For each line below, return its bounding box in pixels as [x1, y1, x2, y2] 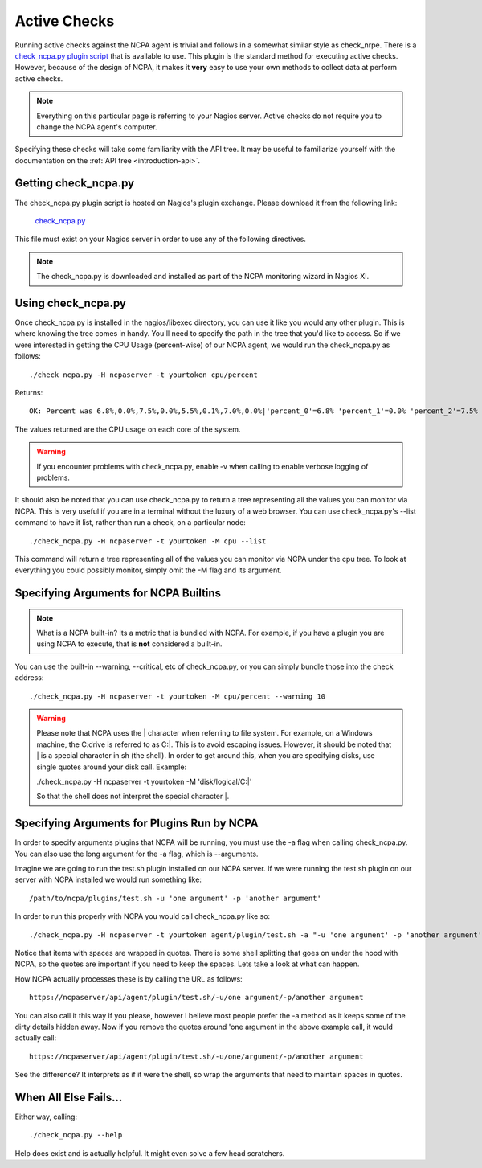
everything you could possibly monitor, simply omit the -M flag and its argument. [14, 565, 282, 575]
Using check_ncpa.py [14, 296, 126, 309]
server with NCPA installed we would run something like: [14, 875, 202, 884]
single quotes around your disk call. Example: [36, 762, 187, 772]
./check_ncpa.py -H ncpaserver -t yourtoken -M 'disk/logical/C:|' [36, 777, 252, 786]
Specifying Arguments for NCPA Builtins [14, 587, 221, 600]
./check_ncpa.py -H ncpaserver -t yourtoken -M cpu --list [29, 536, 267, 546]
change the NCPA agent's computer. [36, 121, 157, 132]
